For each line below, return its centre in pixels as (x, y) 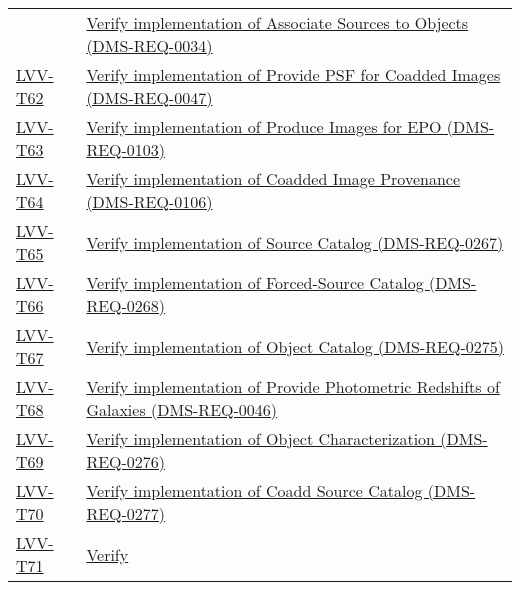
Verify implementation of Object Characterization (260, 438)
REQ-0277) (126, 513)
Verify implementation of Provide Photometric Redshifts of (293, 386)
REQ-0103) (126, 149)
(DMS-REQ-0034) (149, 45)
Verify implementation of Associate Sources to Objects (277, 22)
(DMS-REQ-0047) (149, 97)
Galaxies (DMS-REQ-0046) (182, 409)
